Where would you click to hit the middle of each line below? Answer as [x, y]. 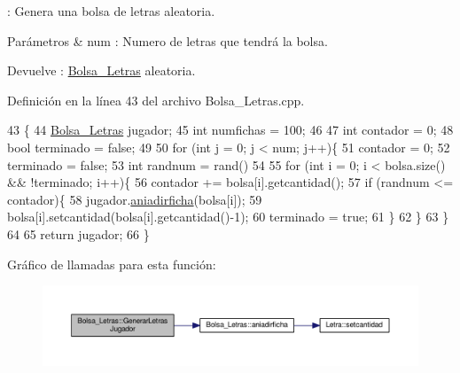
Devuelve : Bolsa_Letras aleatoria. [101, 70]
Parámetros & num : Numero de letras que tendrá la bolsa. [168, 40]
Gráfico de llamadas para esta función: [112, 264]
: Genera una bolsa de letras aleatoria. [111, 11]
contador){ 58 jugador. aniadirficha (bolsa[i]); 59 [135, 199]
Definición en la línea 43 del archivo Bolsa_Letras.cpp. [156, 100]
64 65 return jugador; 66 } [78, 233]
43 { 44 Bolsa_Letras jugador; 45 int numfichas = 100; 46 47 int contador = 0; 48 [230, 130]
